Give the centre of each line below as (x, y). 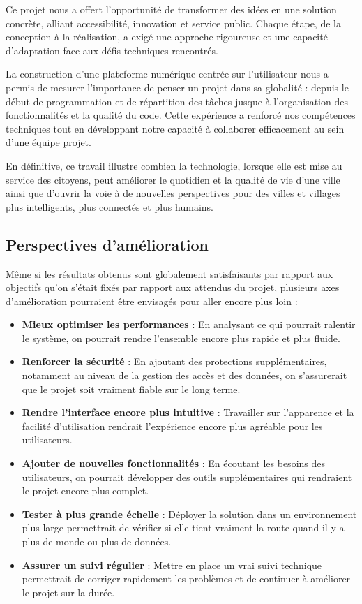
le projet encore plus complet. (85, 491)
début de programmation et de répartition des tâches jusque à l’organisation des (177, 101)
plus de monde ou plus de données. (97, 542)
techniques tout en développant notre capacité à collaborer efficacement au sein (175, 128)
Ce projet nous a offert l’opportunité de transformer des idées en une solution (171, 9)
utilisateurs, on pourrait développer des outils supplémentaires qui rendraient (187, 477)
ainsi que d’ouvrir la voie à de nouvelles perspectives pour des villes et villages (173, 193)
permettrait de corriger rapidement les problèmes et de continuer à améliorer (186, 579)
